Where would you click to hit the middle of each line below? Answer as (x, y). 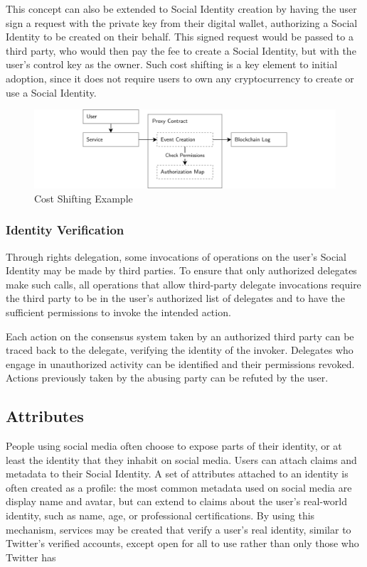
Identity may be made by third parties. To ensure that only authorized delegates (181, 270)
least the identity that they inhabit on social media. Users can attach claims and (181, 459)
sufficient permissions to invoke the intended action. (118, 312)
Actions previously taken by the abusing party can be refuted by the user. (167, 378)
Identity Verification (65, 230)
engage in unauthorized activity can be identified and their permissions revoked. (180, 363)
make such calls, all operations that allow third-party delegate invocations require (183, 284)
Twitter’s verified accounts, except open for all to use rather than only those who (182, 543)
